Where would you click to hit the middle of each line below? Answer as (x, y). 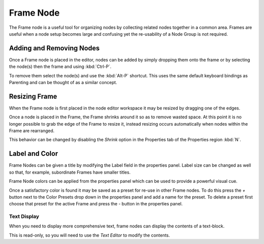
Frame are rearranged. (32, 131)
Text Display (24, 217)
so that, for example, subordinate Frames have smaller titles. (70, 172)
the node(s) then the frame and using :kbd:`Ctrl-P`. (60, 67)
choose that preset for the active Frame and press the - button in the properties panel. (96, 204)
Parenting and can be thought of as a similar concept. (63, 83)
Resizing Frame (33, 96)
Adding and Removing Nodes (54, 48)
